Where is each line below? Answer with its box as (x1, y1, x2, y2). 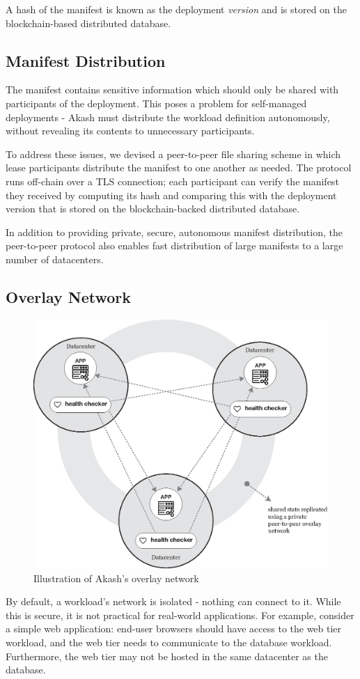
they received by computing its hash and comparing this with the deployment (6, 187, 337, 202)
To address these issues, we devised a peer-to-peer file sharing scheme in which (6, 146, 341, 161)
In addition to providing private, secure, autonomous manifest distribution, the (6, 224, 343, 239)
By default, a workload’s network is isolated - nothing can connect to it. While (6, 594, 341, 609)
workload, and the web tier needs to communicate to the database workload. (6, 635, 332, 650)
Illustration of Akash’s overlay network (33, 570, 199, 585)
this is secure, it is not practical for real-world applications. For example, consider (6, 607, 354, 622)
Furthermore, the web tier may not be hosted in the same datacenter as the (6, 648, 328, 663)
